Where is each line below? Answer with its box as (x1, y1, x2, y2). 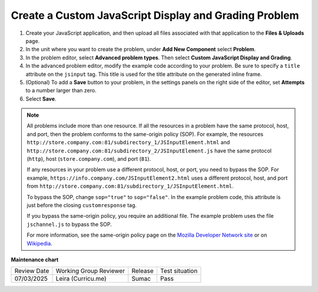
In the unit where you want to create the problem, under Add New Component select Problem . (25, 46, 256, 53)
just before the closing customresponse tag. (26, 201, 137, 208)
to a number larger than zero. (25, 87, 97, 94)
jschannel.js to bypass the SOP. (26, 221, 112, 228)
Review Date (14, 267, 49, 275)
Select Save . (25, 95, 57, 102)
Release (131, 267, 154, 275)
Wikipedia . (26, 240, 52, 247)
